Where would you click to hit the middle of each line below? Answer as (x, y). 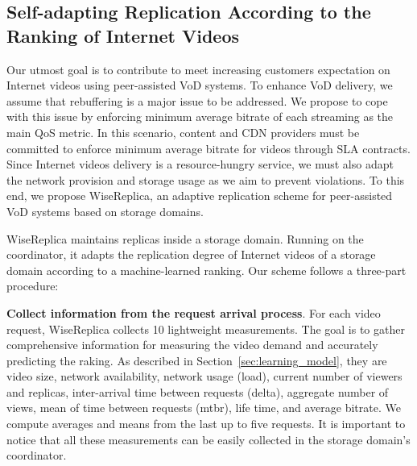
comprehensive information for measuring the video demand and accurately (192, 345)
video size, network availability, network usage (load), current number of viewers (204, 376)
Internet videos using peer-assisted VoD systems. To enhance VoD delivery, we (200, 85)
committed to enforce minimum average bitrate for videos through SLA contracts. (208, 148)
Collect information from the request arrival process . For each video (194, 312)
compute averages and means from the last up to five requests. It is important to (206, 424)
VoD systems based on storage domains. (105, 211)
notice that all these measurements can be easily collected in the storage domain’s (208, 439)
